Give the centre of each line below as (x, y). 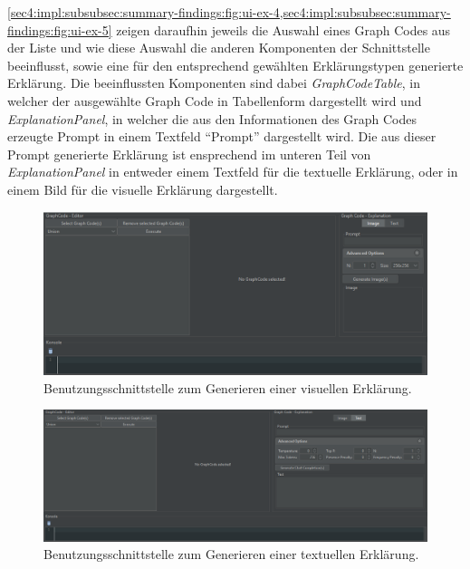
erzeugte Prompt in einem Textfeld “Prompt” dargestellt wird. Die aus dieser (222, 136)
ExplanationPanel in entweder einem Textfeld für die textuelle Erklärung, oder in (233, 172)
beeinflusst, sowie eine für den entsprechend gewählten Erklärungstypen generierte (235, 65)
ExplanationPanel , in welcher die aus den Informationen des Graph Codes (212, 118)
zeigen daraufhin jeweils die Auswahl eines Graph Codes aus (283, 29)
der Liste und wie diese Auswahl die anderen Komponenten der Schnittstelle (219, 48)
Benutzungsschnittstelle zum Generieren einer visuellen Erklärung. (228, 387)
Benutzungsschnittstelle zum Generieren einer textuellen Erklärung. (231, 554)
